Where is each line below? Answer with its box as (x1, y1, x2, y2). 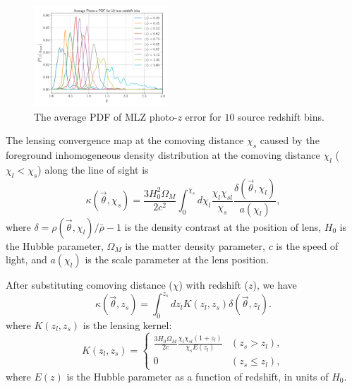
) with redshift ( (178, 277, 249, 292)
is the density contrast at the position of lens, (124, 219, 322, 234)
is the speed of (276, 238, 339, 253)
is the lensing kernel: (83, 318, 172, 333)
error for (185, 109, 221, 124)
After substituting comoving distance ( (6, 277, 173, 292)
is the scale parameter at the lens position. (85, 252, 269, 267)
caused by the (260, 133, 320, 148)
